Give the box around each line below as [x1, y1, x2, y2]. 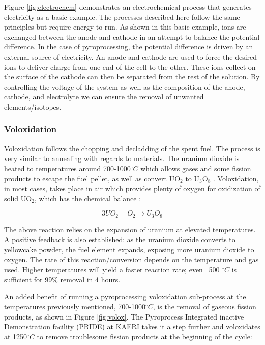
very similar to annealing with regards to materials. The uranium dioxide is [4, 153, 240, 164]
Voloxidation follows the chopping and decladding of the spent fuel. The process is [4, 143, 260, 153]
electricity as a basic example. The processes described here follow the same [4, 11, 240, 22]
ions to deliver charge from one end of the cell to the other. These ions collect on [4, 61, 256, 72]
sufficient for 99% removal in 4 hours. [4, 274, 121, 284]
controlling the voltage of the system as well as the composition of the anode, [4, 81, 245, 92]
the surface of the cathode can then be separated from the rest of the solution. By [4, 71, 260, 82]
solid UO [4, 193, 32, 203]
